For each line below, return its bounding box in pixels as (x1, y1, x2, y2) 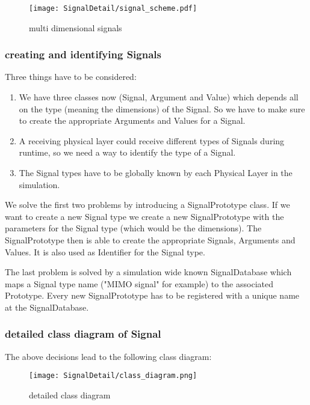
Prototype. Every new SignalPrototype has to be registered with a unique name (5, 289, 300, 302)
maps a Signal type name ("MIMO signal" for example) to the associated (5, 277, 273, 290)
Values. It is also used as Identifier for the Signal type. (5, 245, 205, 258)
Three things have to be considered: (5, 70, 137, 83)
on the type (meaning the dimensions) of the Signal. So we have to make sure (19, 102, 305, 115)
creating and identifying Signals (5, 47, 161, 62)
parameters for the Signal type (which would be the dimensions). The (5, 222, 262, 234)
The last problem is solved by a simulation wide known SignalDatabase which (5, 266, 292, 278)
